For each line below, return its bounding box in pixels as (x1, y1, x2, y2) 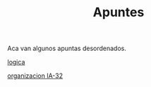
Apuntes (92, 4, 145, 21)
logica (7, 58, 25, 66)
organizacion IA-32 (7, 71, 64, 80)
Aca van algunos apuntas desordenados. (7, 44, 127, 53)
